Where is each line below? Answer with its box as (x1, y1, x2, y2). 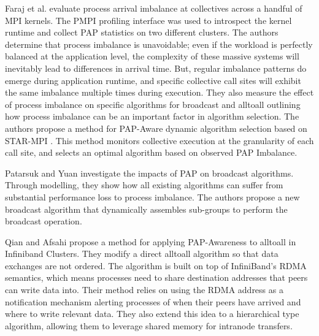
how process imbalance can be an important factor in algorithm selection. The (5, 110, 299, 123)
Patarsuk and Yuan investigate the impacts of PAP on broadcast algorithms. (5, 166, 294, 179)
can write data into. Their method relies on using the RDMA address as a (5, 283, 283, 296)
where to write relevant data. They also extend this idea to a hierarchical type (5, 307, 299, 320)
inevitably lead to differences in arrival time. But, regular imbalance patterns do (5, 61, 307, 74)
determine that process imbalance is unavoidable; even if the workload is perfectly (5, 37, 313, 50)
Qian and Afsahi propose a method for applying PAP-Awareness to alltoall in (5, 235, 296, 248)
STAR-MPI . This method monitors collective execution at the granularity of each (5, 134, 314, 147)
